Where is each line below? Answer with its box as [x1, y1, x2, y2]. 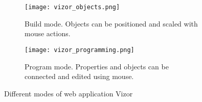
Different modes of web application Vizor [4, 88, 133, 98]
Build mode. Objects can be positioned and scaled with [25, 18, 198, 29]
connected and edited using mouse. [25, 71, 134, 82]
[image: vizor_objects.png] [25, 4, 120, 11]
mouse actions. [25, 28, 71, 39]
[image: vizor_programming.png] [25, 46, 134, 54]
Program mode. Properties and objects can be [25, 61, 169, 71]
